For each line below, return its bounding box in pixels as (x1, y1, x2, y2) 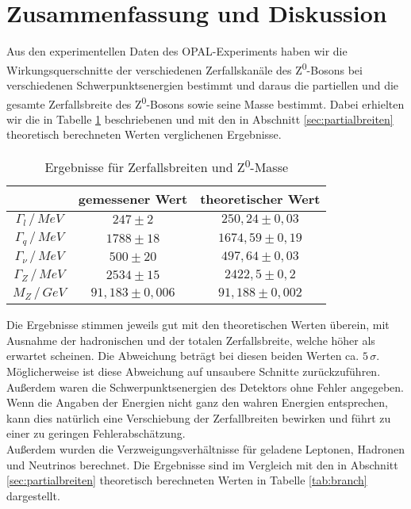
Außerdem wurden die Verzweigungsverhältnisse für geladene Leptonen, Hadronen (6, 441, 405, 457)
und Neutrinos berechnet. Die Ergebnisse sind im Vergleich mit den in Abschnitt (6, 456, 398, 473)
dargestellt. (6, 487, 60, 503)
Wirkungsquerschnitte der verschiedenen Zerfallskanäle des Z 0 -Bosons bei (6, 59, 363, 78)
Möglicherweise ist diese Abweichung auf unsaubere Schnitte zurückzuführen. (6, 363, 381, 380)
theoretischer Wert (200, 189, 321, 209)
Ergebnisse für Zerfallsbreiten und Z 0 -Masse (44, 155, 289, 177)
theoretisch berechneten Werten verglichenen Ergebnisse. (6, 126, 282, 143)
